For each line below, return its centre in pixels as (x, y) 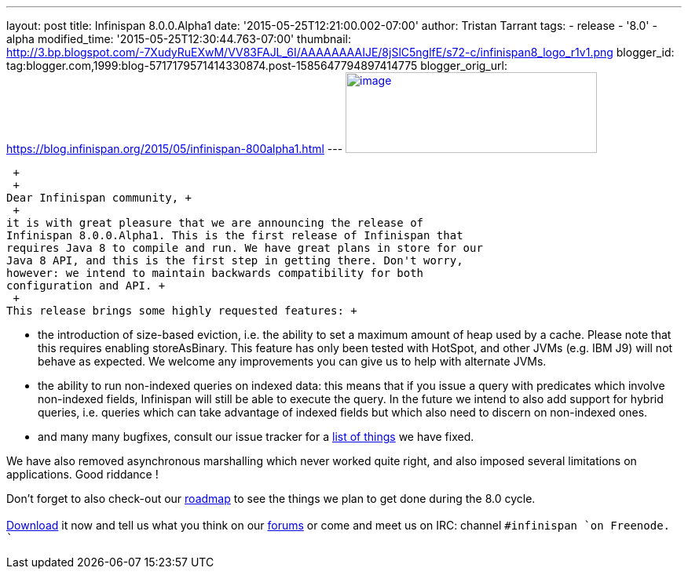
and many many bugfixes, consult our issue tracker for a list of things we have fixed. (256, 437)
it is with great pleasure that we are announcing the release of (215, 223)
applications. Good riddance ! (82, 474)
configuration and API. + (86, 286)
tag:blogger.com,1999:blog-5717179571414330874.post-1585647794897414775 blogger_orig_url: (257, 66)
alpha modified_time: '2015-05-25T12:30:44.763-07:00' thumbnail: (179, 39)
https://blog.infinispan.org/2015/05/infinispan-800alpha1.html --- (175, 149)
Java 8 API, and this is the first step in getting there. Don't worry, (235, 260)
